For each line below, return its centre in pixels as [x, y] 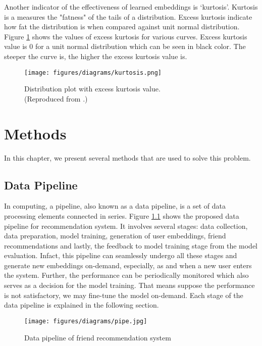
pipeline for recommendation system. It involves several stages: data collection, [126, 226]
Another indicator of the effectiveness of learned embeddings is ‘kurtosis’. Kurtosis [131, 7]
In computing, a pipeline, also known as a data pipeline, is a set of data [115, 206]
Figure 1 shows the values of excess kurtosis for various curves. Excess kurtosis [126, 36]
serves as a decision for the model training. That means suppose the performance [129, 285]
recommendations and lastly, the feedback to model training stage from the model [131, 245]
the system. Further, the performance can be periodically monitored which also [126, 275]
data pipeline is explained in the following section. [82, 305]
